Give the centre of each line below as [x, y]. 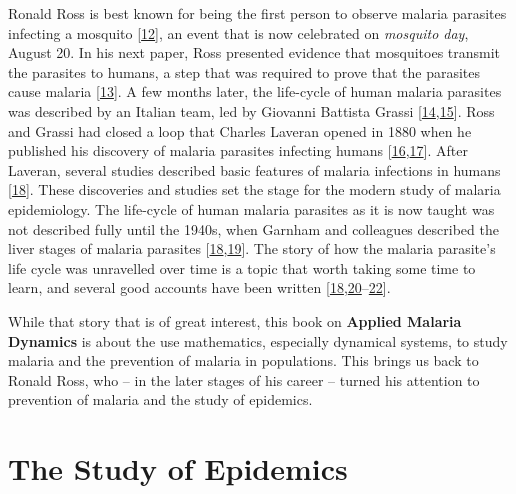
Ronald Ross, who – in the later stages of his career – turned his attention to [244, 379]
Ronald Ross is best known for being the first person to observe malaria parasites [257, 13]
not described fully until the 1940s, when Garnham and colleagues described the [253, 228]
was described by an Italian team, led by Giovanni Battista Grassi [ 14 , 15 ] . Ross [251, 110]
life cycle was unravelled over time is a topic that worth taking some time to [242, 267]
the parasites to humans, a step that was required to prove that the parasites [244, 71]
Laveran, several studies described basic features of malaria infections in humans [254, 169]
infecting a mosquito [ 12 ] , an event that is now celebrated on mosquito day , [238, 32]
